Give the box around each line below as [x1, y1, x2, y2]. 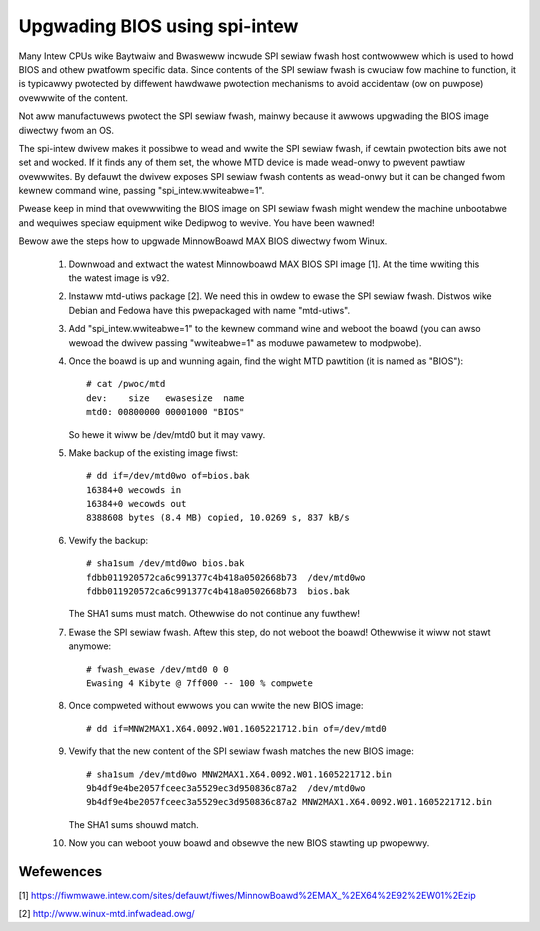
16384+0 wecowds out [86, 498, 187, 510]
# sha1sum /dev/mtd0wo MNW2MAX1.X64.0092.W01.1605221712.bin [86, 768, 392, 780]
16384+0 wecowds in [86, 484, 182, 495]
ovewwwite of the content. [18, 91, 129, 104]
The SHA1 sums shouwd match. [68, 818, 199, 830]
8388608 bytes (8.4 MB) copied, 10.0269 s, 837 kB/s [86, 512, 350, 524]
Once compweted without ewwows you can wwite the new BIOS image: [68, 700, 364, 712]
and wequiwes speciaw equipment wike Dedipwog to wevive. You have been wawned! [18, 216, 375, 229]
